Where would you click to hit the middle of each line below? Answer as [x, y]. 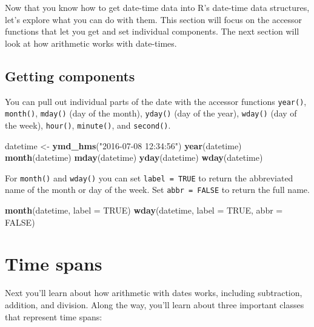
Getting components [70, 76]
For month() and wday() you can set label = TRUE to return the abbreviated [149, 177]
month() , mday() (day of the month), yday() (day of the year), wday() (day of [151, 113]
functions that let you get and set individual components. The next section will [152, 31]
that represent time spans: [54, 316]
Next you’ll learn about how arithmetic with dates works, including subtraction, [154, 293]
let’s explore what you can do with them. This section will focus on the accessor [154, 19]
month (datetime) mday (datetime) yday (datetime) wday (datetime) [134, 157]
